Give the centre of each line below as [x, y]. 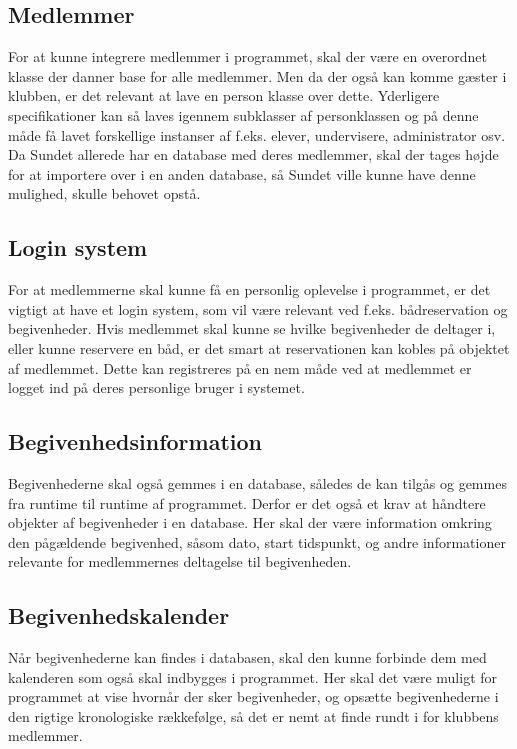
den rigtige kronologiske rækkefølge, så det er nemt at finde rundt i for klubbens [253, 715]
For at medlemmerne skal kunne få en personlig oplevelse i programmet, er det [249, 289]
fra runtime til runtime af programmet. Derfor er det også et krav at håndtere [247, 502]
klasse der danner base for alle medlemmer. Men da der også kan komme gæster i [257, 75]
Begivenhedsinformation [135, 441]
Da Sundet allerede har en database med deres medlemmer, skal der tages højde [253, 154]
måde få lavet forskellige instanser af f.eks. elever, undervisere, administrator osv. [257, 134]
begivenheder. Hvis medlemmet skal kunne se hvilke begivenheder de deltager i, [252, 328]
